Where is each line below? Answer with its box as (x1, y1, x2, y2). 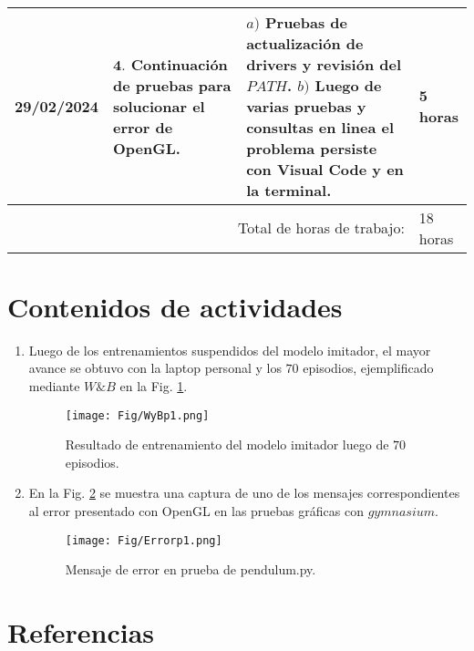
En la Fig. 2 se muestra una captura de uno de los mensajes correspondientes (28, 483, 460, 502)
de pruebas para (113, 74, 232, 96)
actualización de (246, 32, 364, 54)
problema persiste (246, 137, 377, 159)
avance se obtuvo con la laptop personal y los (28, 358, 282, 377)
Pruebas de (264, 11, 348, 33)
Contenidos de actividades (7, 287, 343, 325)
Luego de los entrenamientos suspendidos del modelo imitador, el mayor (28, 340, 431, 359)
